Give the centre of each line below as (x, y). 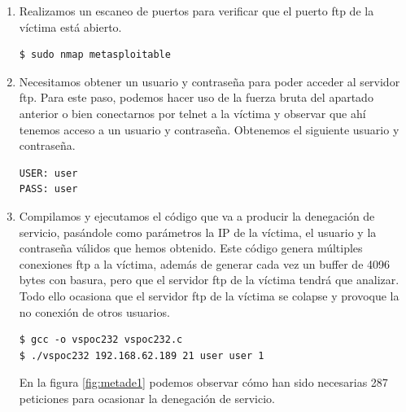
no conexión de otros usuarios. (94, 311)
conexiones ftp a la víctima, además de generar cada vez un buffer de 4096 (205, 263)
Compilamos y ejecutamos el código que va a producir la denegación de (197, 215)
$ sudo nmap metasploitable (95, 55)
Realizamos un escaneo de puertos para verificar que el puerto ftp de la (196, 11)
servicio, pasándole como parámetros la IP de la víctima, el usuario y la (198, 232)
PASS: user (48, 189)
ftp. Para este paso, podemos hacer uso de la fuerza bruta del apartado (196, 97)
